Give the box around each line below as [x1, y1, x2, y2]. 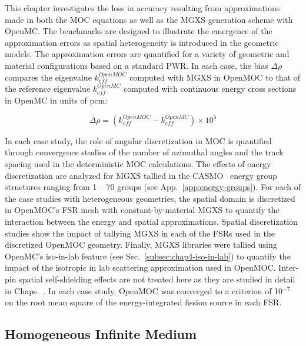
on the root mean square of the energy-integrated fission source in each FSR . [5, 296, 282, 308]
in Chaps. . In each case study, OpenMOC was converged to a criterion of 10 [5, 284, 283, 297]
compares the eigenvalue [5, 71, 92, 83]
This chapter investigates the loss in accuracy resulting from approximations [5, 2, 280, 14]
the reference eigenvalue [5, 82, 91, 95]
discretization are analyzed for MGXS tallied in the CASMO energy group [5, 169, 277, 181]
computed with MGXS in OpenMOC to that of [129, 71, 301, 83]
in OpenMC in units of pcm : [5, 94, 108, 106]
